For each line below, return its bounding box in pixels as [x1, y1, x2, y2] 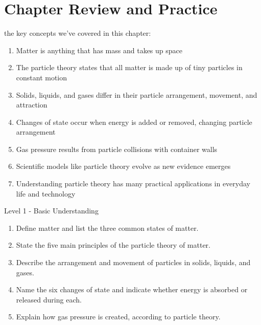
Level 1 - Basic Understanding [4, 205, 99, 216]
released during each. [16, 294, 82, 305]
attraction [16, 99, 48, 110]
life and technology [16, 188, 76, 199]
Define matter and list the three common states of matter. [16, 222, 199, 233]
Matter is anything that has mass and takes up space [16, 45, 183, 55]
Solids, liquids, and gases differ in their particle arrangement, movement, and [16, 89, 257, 100]
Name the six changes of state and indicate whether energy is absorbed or [16, 284, 248, 295]
